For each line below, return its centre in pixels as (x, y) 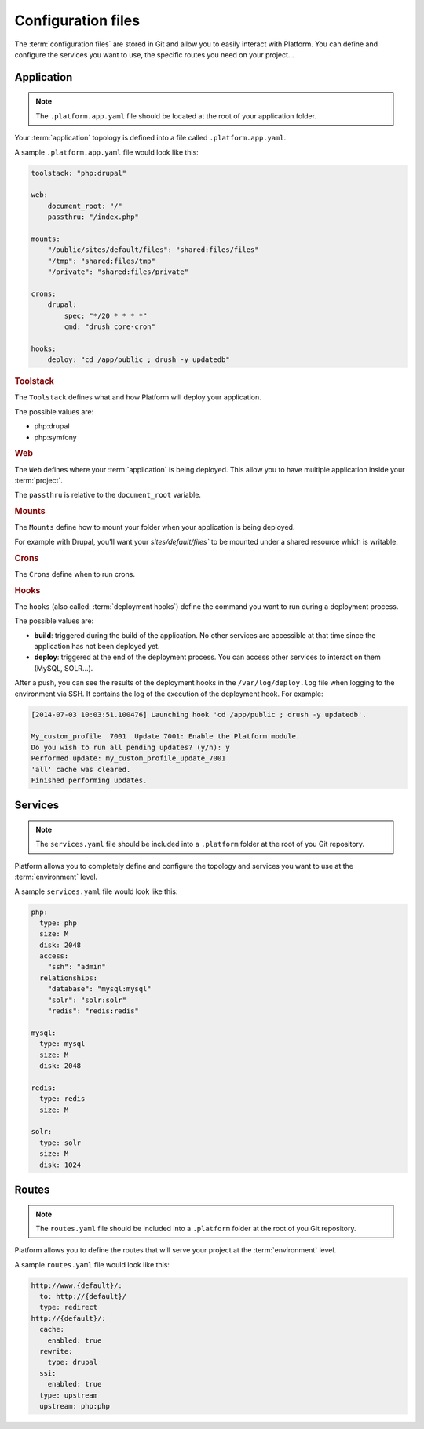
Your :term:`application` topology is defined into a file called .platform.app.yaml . (150, 138)
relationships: (69, 978)
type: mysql (62, 1044)
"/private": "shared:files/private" (118, 272)
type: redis (62, 1099)
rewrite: (56, 1351)
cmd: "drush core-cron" (110, 326)
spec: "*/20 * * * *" (106, 315)
